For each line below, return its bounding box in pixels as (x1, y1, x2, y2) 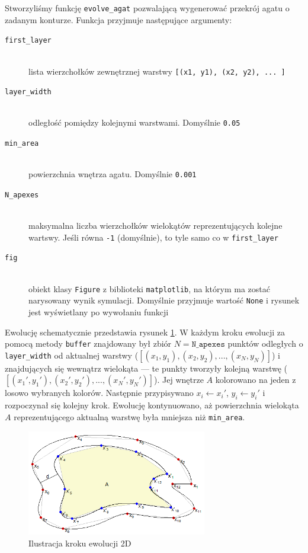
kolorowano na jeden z (215, 373, 296, 386)
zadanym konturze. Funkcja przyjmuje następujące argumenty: (5, 13, 232, 25)
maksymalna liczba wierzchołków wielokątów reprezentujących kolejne (28, 219, 283, 232)
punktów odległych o (227, 337, 303, 350)
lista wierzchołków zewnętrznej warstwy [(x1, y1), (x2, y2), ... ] (28, 65, 285, 77)
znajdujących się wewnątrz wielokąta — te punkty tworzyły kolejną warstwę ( (5, 362, 288, 374)
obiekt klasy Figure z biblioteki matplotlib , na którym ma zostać (28, 282, 270, 295)
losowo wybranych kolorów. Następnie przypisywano (5, 386, 194, 399)
